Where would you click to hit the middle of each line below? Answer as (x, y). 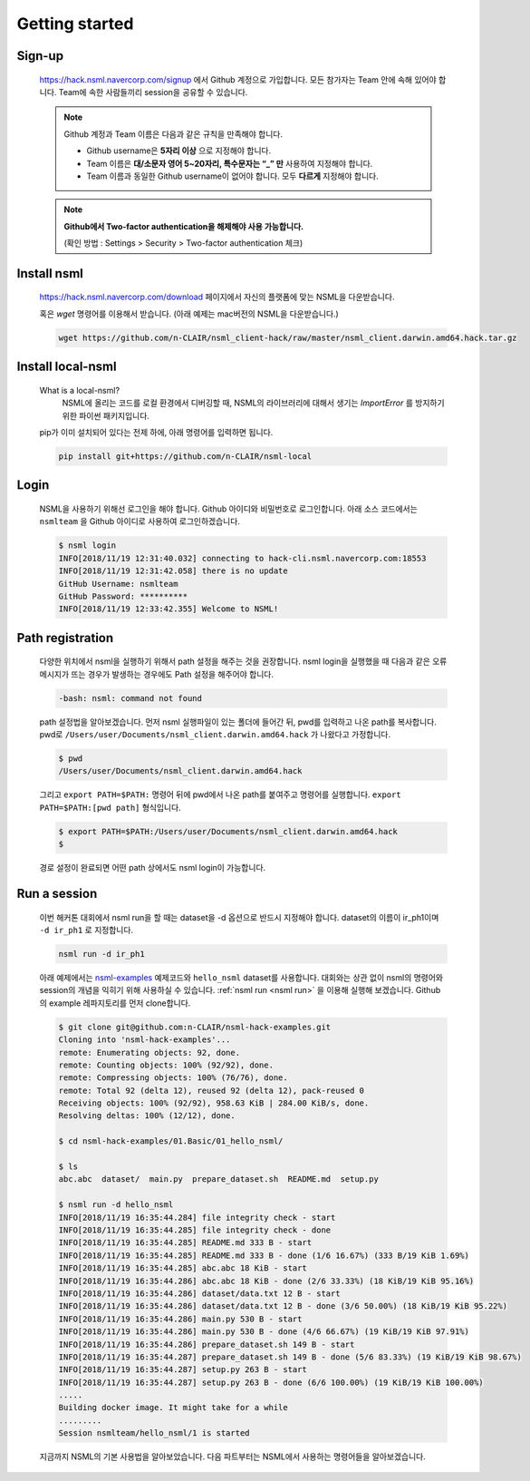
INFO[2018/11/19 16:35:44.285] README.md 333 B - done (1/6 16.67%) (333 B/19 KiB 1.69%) (264, 1255)
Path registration (65, 638)
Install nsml (50, 273)
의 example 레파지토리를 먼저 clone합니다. (115, 1003)
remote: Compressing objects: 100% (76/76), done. (173, 1078)
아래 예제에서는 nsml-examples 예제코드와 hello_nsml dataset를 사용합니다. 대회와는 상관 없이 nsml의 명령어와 (241, 977)
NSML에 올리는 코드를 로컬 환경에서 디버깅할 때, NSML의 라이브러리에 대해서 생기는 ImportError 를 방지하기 (253, 403)
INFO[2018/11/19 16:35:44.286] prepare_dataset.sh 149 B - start (207, 1344)
